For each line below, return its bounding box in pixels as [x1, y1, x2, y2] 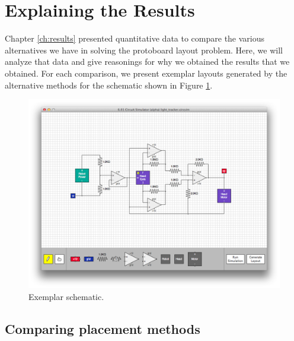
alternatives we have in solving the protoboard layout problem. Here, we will [5, 43, 283, 56]
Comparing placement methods [5, 319, 200, 337]
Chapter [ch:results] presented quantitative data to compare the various [5, 32, 265, 45]
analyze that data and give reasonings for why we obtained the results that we [5, 55, 290, 68]
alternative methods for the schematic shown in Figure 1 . [5, 78, 213, 91]
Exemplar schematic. [28, 290, 104, 302]
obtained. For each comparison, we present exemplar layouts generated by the [5, 67, 287, 79]
